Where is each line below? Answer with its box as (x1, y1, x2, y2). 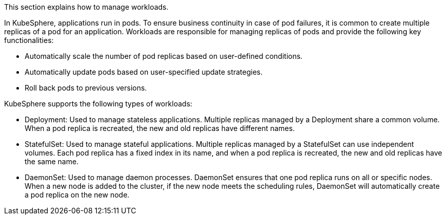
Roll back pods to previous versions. (25, 83, 147, 92)
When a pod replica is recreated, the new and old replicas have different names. (25, 124, 295, 133)
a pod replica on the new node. (25, 190, 130, 199)
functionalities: (4, 36, 54, 45)
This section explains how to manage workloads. (4, 3, 169, 11)
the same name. (25, 157, 79, 166)
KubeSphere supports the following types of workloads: (4, 99, 193, 108)
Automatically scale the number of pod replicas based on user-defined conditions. (25, 52, 303, 60)
